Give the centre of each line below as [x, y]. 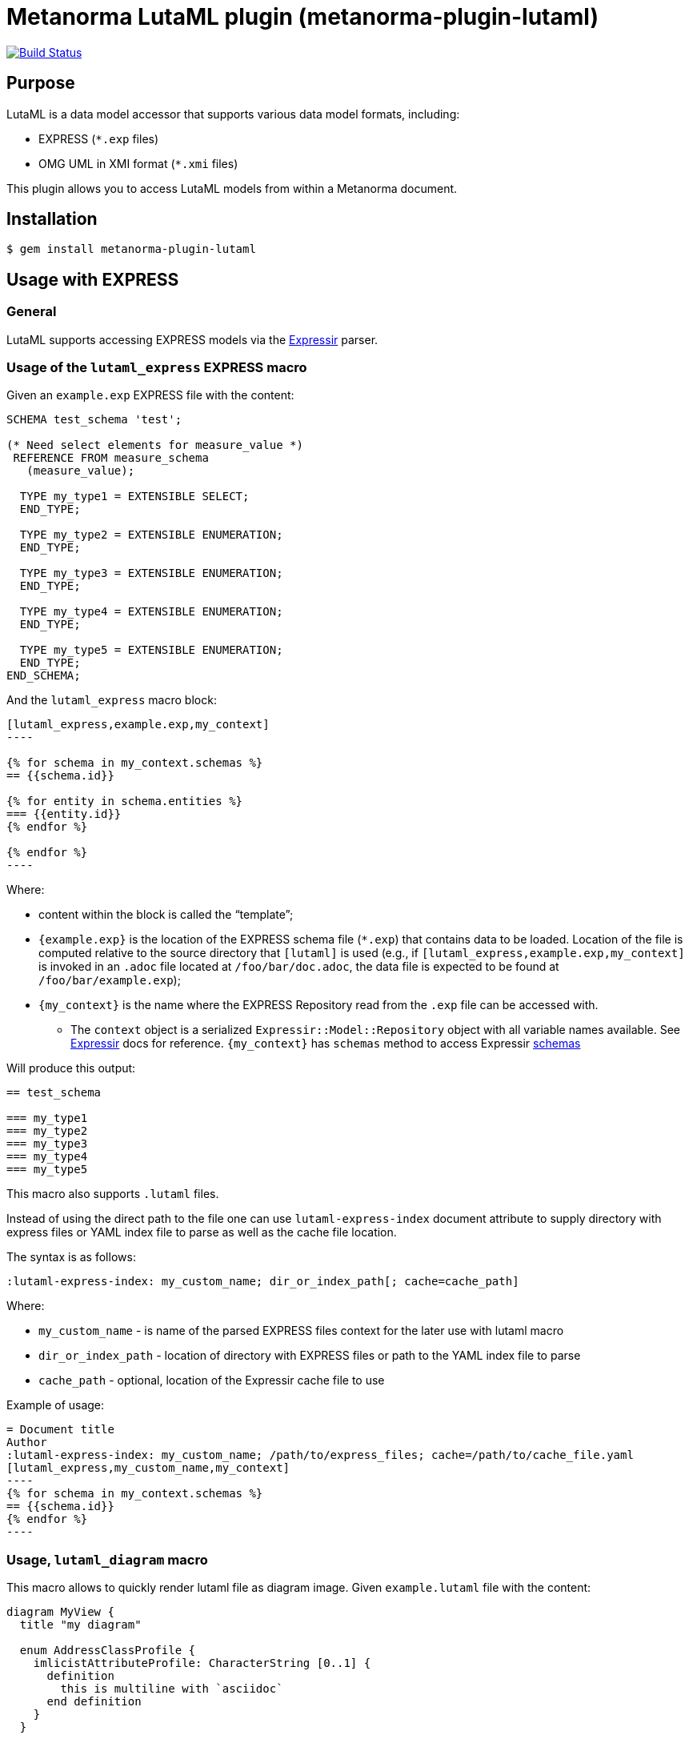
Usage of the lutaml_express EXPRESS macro [157, 368]
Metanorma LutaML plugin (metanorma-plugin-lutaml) [302, 17]
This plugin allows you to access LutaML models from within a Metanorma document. [232, 188]
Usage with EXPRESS [93, 279]
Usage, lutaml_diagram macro [107, 1559]
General [32, 312]
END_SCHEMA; [44, 676]
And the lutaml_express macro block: [112, 700]
